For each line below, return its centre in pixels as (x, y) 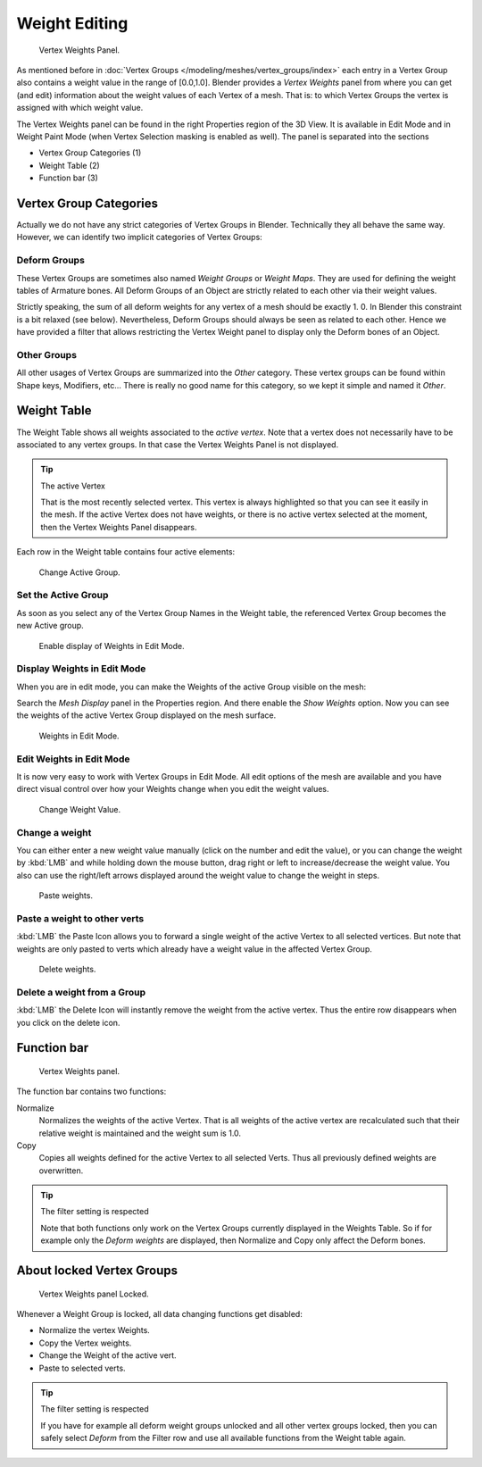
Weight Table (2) (69, 165)
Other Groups (47, 354)
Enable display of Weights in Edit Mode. (112, 646)
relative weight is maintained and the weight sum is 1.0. (140, 1133)
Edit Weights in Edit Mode (73, 759)
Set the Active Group (62, 596)
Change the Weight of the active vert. (108, 1355)
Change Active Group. (79, 572)
